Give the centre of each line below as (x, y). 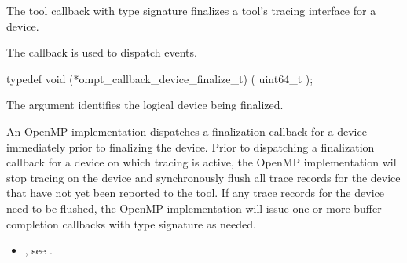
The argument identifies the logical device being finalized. (145, 105)
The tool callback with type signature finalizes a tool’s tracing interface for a (191, 10)
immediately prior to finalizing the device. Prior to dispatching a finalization (191, 146)
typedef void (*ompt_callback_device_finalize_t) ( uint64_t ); (160, 78)
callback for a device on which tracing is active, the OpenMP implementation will (203, 162)
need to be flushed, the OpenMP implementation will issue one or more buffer (194, 208)
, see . (38, 250)
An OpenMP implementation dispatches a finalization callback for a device (187, 131)
